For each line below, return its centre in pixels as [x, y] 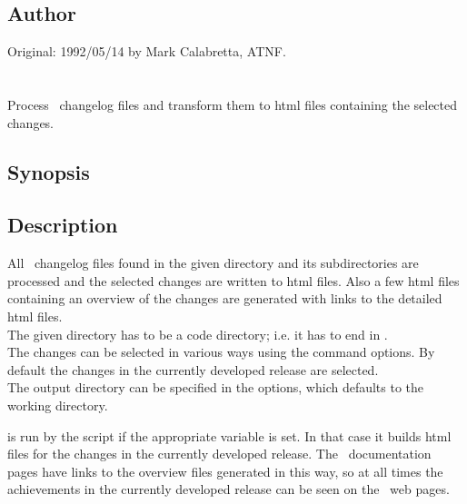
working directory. [58, 405]
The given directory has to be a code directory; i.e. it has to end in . [198, 334]
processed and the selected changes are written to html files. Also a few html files [233, 280]
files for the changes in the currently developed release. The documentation [219, 454]
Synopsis [49, 171]
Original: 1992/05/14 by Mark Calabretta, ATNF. [147, 51]
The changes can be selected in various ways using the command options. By [221, 352]
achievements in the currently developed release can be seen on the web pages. [229, 489]
